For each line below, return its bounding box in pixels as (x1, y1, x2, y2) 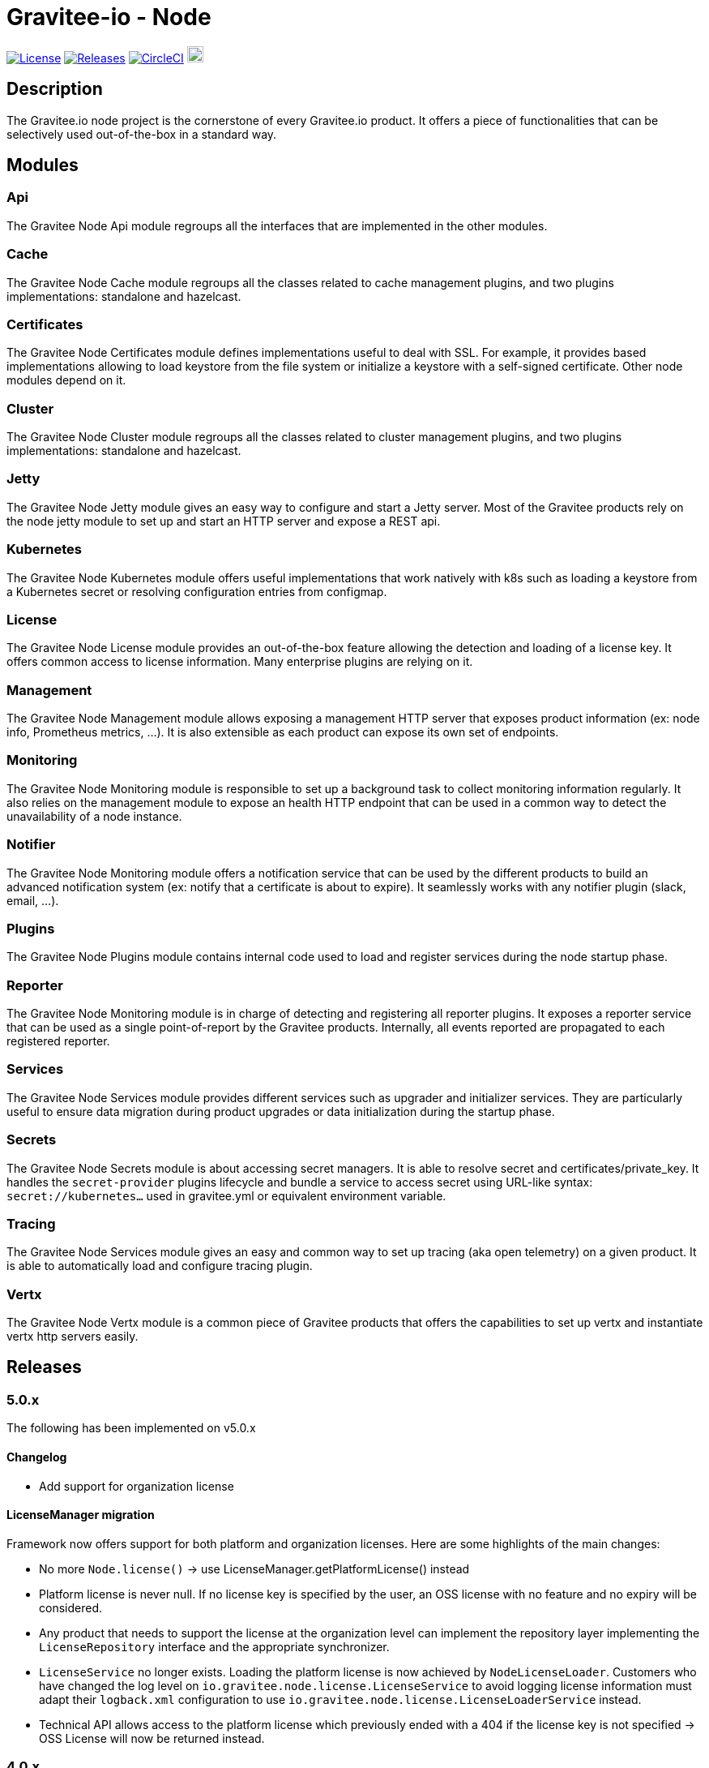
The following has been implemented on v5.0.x (6, 1421, 256, 1435)
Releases (6, 1357, 82, 1378)
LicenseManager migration (6, 1508, 155, 1522)
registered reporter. (6, 1034, 110, 1049)
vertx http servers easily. (6, 1329, 139, 1344)
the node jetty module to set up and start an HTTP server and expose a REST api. (6, 513, 441, 528)
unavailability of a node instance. (6, 809, 182, 823)
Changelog (6, 1449, 67, 1464)
